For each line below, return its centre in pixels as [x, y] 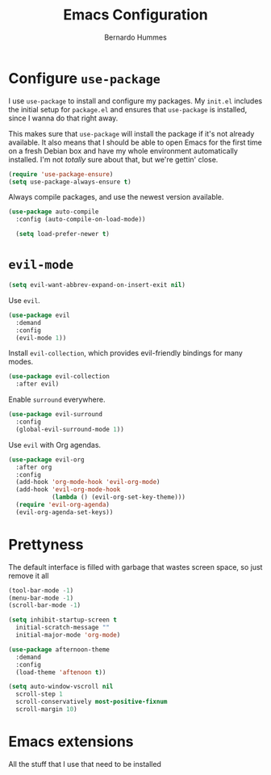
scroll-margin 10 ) [47, 710]
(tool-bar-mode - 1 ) [41, 590]
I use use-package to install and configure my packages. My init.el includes [135, 101]
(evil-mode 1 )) [41, 338]
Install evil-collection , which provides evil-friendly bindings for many [126, 353]
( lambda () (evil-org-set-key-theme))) [118, 497]
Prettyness [46, 544]
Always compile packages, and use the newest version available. [116, 197]
